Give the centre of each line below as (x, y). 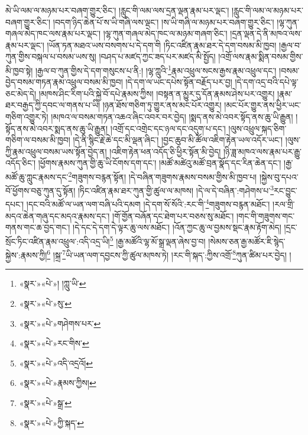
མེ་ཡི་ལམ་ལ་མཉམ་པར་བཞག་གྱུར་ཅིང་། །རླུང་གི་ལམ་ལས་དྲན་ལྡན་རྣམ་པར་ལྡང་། (117, 10)
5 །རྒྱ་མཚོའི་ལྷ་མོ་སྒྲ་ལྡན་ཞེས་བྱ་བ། (158, 240)
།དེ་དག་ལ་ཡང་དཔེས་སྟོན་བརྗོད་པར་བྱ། (179, 82)
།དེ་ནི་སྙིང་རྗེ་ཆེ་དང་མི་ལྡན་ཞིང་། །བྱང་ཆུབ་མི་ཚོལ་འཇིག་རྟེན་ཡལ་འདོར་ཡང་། (178, 140)
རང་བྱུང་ (286, 190)
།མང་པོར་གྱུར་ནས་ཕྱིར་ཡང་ (262, 105)
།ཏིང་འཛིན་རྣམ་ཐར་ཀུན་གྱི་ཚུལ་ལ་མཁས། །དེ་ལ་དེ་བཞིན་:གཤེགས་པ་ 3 (176, 189)
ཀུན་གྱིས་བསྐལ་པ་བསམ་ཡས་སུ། (51, 56)
